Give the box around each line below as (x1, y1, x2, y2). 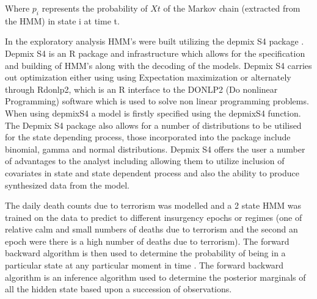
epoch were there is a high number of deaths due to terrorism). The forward (5, 234, 290, 247)
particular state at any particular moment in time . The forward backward (5, 259, 284, 272)
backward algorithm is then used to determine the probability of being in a (5, 247, 286, 259)
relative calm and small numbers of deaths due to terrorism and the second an (5, 223, 298, 236)
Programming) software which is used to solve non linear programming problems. (5, 95, 309, 107)
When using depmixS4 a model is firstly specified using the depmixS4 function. (5, 106, 301, 119)
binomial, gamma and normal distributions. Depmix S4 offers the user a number (5, 142, 305, 155)
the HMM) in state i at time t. (5, 14, 120, 27)
